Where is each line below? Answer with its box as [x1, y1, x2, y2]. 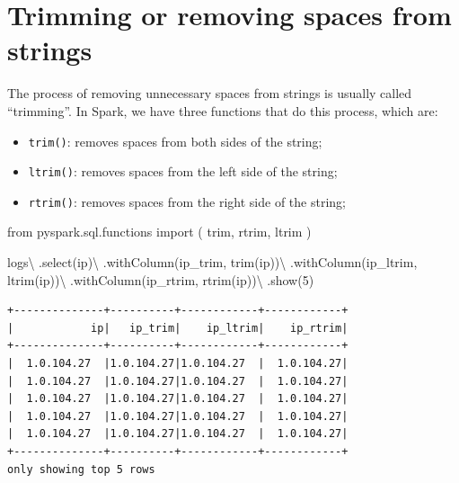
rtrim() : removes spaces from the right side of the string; [28, 192, 346, 210]
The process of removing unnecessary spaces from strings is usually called [7, 84, 412, 103]
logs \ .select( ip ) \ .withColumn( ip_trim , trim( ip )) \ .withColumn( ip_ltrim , [7, 253, 418, 272]
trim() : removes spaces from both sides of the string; [28, 131, 322, 150]
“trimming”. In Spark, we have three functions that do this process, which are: [7, 101, 438, 120]
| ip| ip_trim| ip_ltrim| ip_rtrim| [7, 321, 349, 335]
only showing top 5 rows [7, 462, 155, 476]
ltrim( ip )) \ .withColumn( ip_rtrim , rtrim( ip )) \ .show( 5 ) [7, 270, 314, 289]
